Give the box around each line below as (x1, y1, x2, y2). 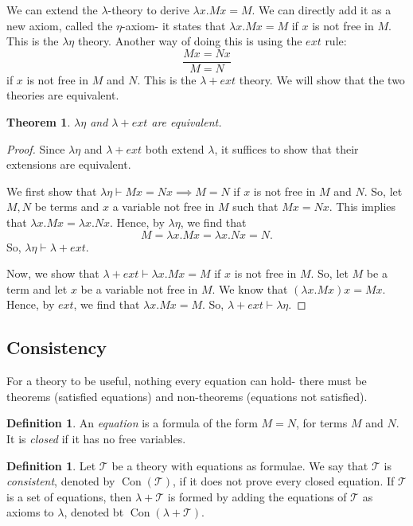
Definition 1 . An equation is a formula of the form (6, 415, 258, 431)
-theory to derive (107, 2, 189, 18)
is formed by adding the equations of (167, 488, 347, 505)
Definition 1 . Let (6, 457, 96, 473)
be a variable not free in (80, 280, 198, 297)
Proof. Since (6, 140, 65, 157)
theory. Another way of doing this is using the (77, 33, 302, 49)
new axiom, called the (6, 17, 113, 33)
